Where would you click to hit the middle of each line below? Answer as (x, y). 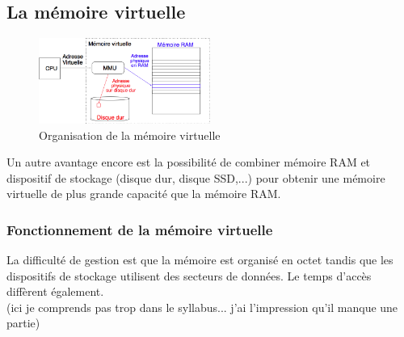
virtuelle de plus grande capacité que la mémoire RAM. (144, 194)
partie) (23, 323)
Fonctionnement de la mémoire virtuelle (140, 229)
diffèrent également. (55, 291)
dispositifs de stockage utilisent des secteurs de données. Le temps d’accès (189, 275)
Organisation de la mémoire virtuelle (130, 135)
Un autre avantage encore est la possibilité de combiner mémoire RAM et (189, 162)
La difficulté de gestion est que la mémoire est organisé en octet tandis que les (200, 260)
